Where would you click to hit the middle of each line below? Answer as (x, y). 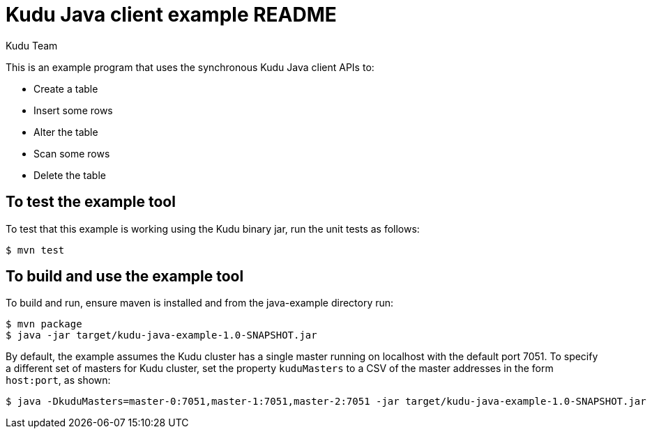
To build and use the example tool (125, 277)
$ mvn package (44, 324)
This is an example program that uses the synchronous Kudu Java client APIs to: (190, 67)
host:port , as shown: (58, 380)
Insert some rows (73, 110)
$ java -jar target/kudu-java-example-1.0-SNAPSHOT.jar (161, 335)
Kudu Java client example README (171, 15)
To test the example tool (91, 202)
